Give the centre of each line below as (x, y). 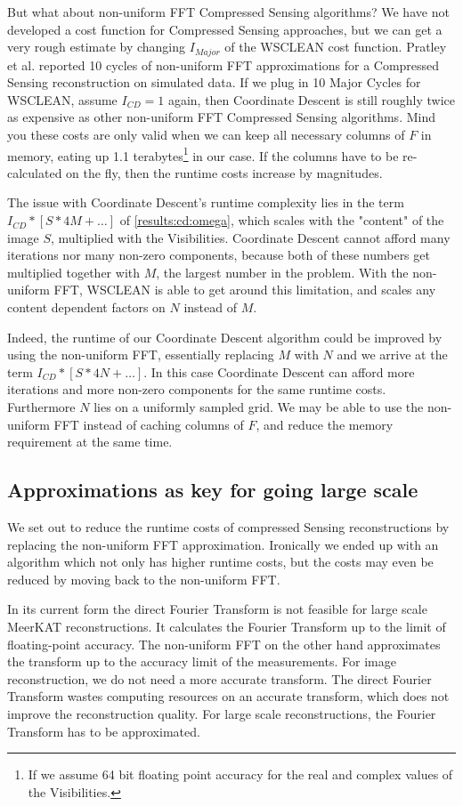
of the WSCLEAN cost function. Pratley (336, 47)
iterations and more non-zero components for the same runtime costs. (197, 389)
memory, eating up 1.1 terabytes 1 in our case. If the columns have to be (203, 154)
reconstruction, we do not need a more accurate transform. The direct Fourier (219, 678)
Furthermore (41, 406)
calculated (35, 172)
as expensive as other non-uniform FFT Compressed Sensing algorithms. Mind (221, 117)
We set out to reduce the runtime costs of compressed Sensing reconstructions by (228, 526)
